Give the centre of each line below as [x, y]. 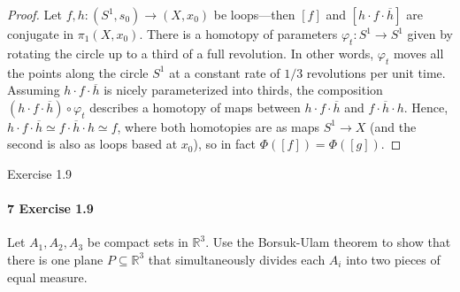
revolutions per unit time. [376, 72]
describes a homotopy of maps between [195, 107]
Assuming [34, 90]
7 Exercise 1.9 [50, 208]
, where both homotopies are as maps [218, 126]
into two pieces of [393, 259]
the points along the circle [78, 72]
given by [430, 34]
